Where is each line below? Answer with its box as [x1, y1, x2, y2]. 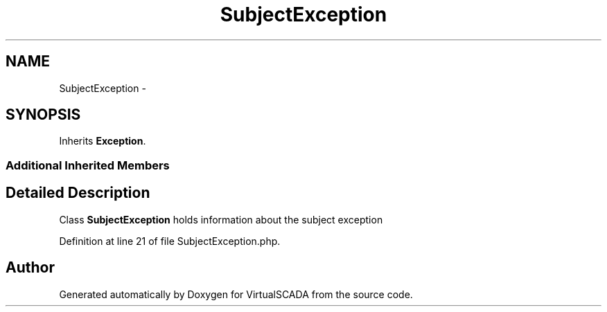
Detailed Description [6, 184, 150, 202]
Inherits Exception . [59, 135, 146, 147]
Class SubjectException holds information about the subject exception [59, 213, 383, 226]
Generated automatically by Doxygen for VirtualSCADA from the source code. [59, 288, 413, 300]
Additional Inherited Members [6, 158, 170, 172]
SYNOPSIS [6, 106, 81, 124]
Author [6, 259, 55, 277]
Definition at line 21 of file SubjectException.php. [59, 235, 281, 247]
